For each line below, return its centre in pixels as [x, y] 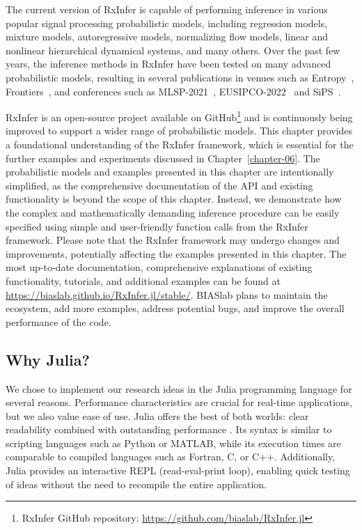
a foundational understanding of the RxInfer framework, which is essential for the [180, 144]
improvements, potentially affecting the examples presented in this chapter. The [176, 253]
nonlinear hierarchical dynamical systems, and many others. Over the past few [173, 50]
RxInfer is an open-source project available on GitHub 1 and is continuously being [179, 116]
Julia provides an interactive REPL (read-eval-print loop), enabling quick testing [178, 470]
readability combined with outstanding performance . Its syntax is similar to [169, 429]
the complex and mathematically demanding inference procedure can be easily [173, 212]
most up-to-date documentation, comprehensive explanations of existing [159, 267]
